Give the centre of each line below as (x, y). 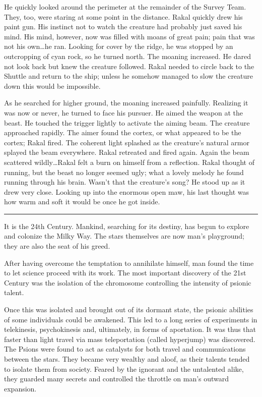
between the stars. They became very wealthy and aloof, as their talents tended (127, 359)
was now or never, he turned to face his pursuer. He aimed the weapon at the (124, 112)
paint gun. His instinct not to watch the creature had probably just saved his (123, 26)
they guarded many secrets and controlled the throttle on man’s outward (117, 379)
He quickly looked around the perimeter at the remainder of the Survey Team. (125, 7)
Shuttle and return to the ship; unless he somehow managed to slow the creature (129, 76)
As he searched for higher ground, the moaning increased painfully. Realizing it (126, 103)
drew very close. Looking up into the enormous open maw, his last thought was (127, 191)
